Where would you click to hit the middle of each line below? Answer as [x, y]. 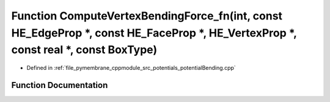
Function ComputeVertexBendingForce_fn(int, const [147, 16]
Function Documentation [60, 85]
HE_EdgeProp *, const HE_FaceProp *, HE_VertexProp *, [154, 33]
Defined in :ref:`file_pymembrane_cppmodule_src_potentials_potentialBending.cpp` [131, 68]
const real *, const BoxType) [84, 50]
